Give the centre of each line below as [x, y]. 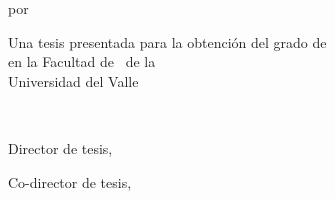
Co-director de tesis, [70, 181]
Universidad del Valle [73, 80]
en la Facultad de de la [82, 61]
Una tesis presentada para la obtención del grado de [167, 41]
